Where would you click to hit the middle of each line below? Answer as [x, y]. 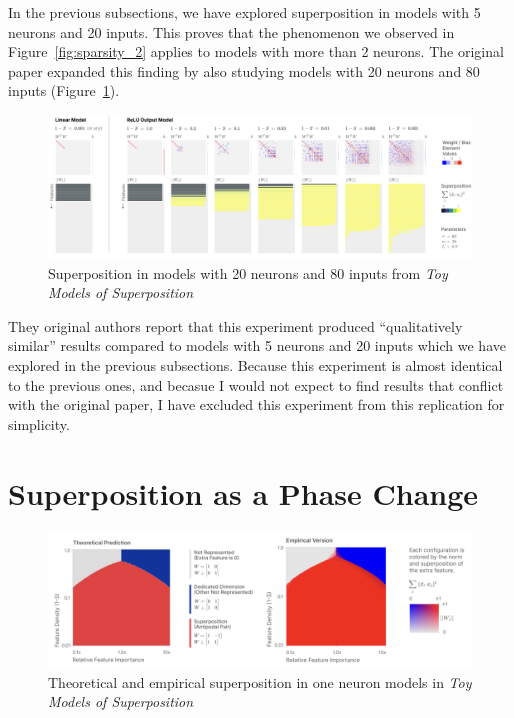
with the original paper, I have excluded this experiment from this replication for [256, 404]
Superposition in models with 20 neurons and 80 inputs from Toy [248, 272]
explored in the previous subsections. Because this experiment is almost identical [255, 365]
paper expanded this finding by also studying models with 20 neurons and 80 [244, 70]
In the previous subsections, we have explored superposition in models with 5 [244, 12]
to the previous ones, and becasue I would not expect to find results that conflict [256, 384]
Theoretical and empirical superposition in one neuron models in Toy [260, 681]
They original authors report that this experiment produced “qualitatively [235, 325]
